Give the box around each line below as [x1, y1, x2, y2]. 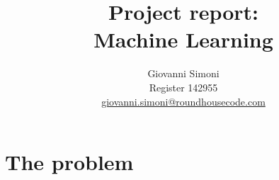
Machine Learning [93, 25, 273, 54]
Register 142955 [149, 79, 218, 94]
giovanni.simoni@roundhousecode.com [101, 94, 266, 108]
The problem [5, 147, 134, 176]
